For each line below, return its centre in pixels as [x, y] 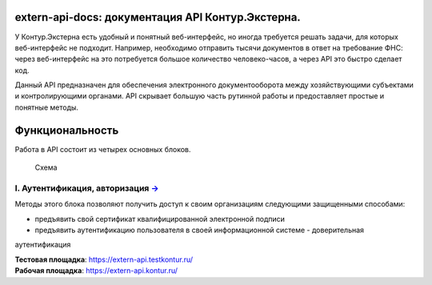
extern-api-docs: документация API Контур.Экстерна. [158, 17]
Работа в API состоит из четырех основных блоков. [103, 149]
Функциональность [67, 130]
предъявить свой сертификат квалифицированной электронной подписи [160, 219]
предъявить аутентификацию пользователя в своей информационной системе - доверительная [199, 230]
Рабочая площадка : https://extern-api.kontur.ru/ [96, 271]
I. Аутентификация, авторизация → [87, 188]
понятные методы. [47, 107]
